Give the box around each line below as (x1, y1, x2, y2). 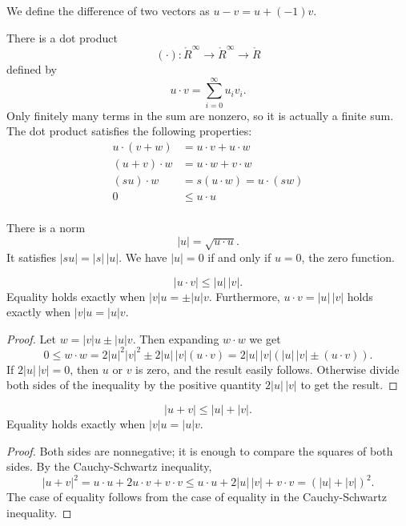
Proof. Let (6, 330, 56, 347)
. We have (119, 248, 167, 265)
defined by (6, 60, 58, 77)
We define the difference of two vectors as (6, 2, 210, 18)
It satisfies (6, 248, 57, 265)
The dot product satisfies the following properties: (6, 122, 252, 139)
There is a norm (6, 219, 86, 235)
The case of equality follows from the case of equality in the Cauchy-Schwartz (6, 488, 388, 505)
